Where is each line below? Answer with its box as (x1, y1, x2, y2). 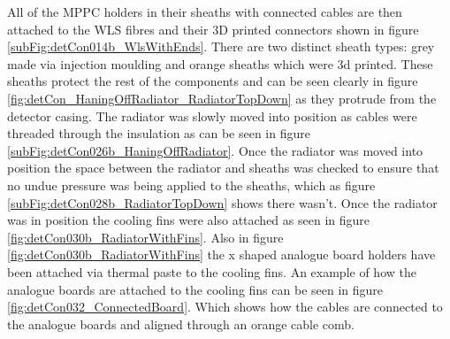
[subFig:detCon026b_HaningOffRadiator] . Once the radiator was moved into (7, 141, 423, 159)
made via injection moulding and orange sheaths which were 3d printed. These (7, 54, 433, 73)
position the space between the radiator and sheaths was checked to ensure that (7, 158, 439, 177)
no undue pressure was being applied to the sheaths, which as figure (7, 175, 376, 194)
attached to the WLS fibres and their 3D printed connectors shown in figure (7, 19, 419, 38)
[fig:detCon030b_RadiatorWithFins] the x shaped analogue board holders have (7, 245, 436, 264)
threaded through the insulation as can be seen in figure (7, 124, 310, 143)
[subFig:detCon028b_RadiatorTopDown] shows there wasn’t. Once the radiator (7, 193, 438, 212)
